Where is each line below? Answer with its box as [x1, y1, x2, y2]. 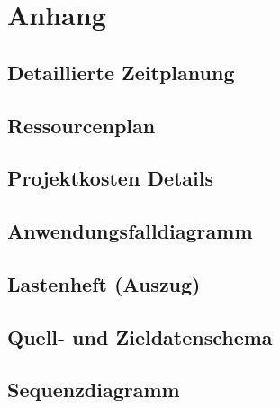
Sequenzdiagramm [7, 376, 180, 403]
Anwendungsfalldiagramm [7, 217, 253, 245]
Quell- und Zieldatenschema [7, 322, 273, 350]
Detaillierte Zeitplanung [7, 58, 235, 86]
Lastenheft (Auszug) [7, 269, 201, 297]
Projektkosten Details [7, 164, 214, 192]
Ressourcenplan [7, 111, 156, 139]
